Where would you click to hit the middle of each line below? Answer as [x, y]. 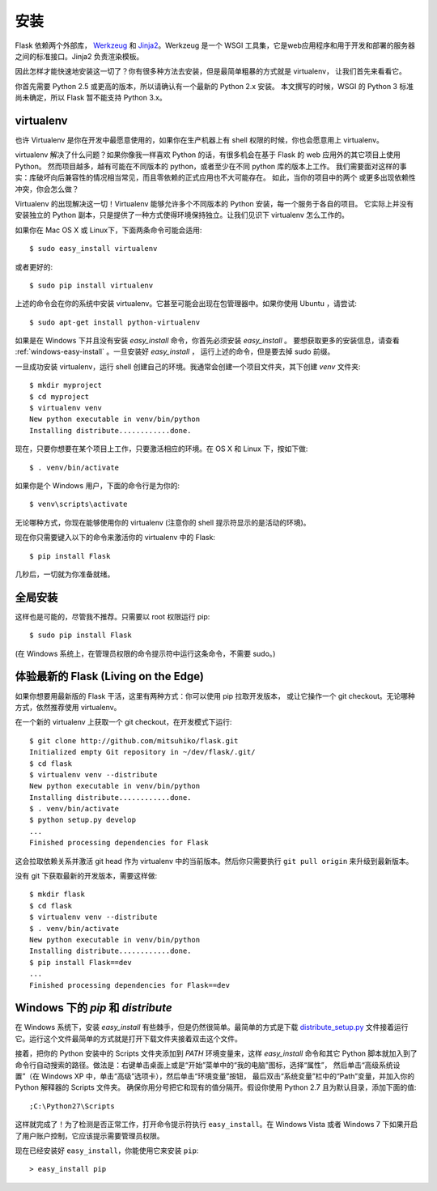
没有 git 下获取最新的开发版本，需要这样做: [86, 876]
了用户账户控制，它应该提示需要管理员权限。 [89, 1136]
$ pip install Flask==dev [81, 962]
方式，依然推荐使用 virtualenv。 [68, 707]
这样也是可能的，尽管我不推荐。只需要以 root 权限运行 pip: [112, 616]
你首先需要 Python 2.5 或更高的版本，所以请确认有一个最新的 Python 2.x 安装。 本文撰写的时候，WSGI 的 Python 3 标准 [214, 86]
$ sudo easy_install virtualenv [93, 249]
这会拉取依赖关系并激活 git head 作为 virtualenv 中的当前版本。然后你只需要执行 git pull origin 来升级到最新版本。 [214, 861]
